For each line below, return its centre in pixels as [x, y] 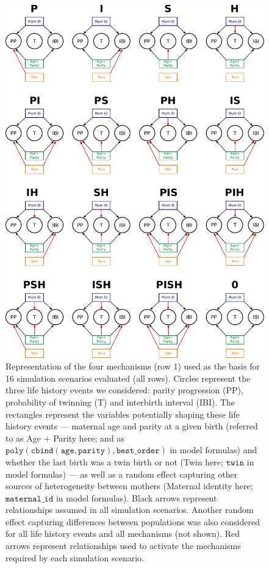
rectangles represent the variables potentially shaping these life [123, 414]
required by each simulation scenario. [75, 557]
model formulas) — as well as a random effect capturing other [122, 474]
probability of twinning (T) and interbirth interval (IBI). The [120, 402]
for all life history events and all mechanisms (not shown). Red [123, 533]
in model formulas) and [213, 450]
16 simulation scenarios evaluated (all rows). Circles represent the [128, 378]
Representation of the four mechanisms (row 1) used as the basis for [133, 366]
